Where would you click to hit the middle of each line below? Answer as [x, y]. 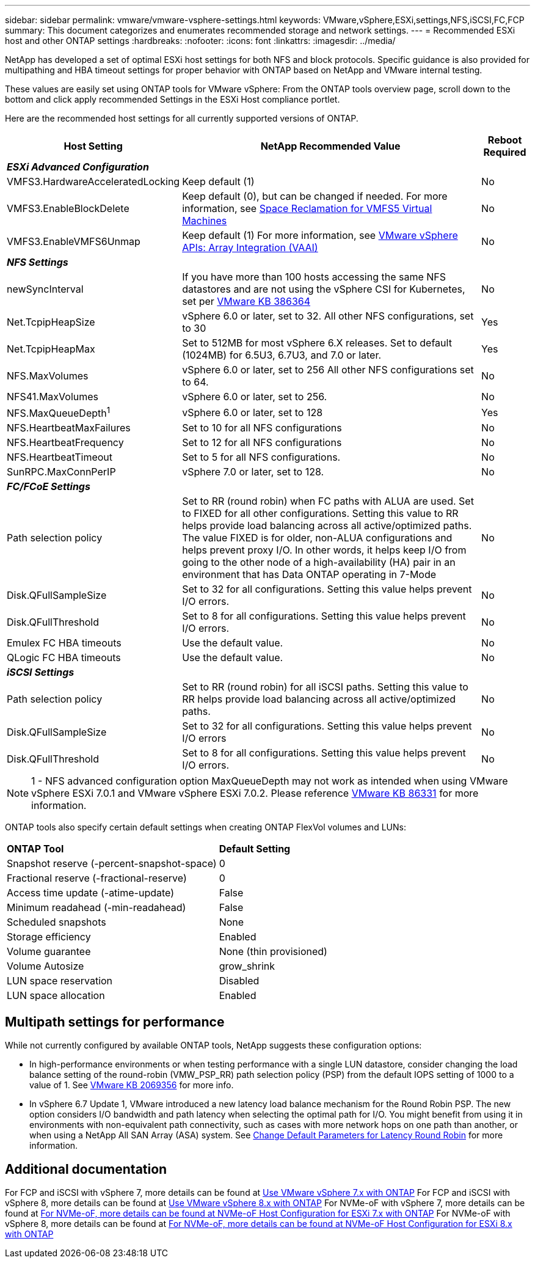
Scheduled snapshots [56, 922]
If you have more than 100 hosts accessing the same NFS [314, 277]
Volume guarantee [49, 952]
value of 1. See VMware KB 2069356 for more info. [132, 1085]
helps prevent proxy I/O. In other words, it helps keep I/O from [324, 550]
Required [505, 152]
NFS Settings [38, 262]
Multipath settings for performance [115, 1022]
